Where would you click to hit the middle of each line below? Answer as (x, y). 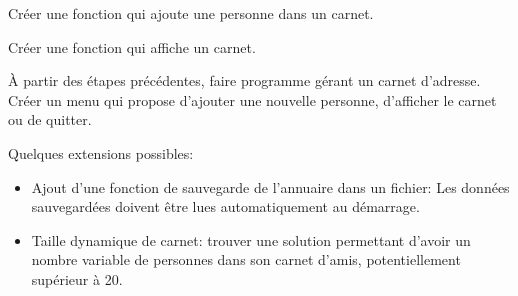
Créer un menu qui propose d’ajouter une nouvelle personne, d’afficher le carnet (252, 99)
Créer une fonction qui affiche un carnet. (132, 46)
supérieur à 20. (77, 278)
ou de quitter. (50, 119)
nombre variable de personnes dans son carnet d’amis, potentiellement (246, 259)
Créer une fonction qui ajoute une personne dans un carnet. (191, 13)
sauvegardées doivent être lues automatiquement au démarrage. (225, 206)
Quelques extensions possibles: (101, 152)
